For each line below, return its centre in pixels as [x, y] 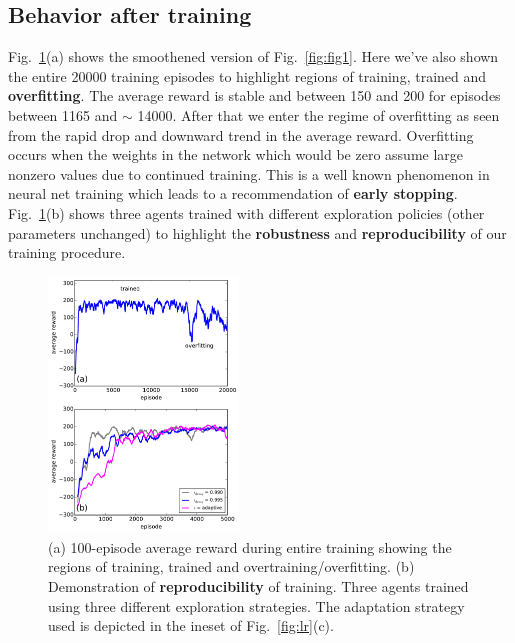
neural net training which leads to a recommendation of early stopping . [233, 193]
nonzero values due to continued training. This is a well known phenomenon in [249, 173]
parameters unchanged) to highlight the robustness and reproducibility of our [257, 232]
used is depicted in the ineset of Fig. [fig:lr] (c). [191, 625]
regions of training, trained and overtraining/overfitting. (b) [231, 566]
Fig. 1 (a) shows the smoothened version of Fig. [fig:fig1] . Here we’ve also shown [253, 56]
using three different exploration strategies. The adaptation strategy [256, 605]
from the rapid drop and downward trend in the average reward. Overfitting [241, 134]
